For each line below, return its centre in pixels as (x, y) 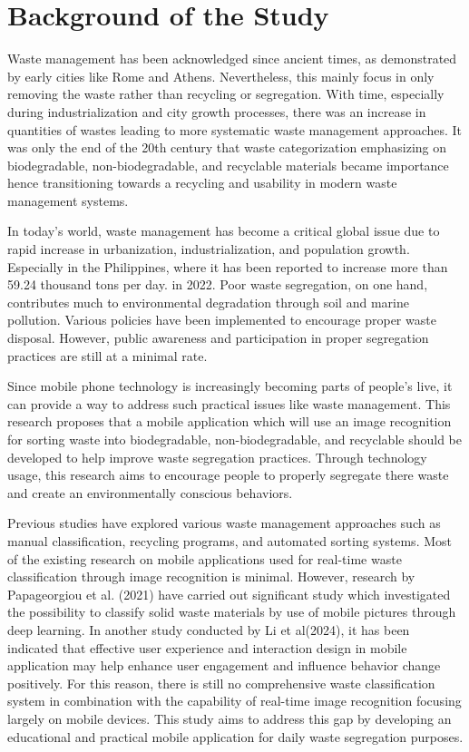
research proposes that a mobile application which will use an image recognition (230, 421)
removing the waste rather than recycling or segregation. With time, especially (226, 94)
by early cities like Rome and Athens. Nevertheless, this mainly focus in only (221, 76)
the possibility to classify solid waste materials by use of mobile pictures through (232, 612)
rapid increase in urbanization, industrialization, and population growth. (209, 249)
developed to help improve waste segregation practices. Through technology (217, 457)
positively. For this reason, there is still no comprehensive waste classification (221, 683)
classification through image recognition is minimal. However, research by (211, 576)
